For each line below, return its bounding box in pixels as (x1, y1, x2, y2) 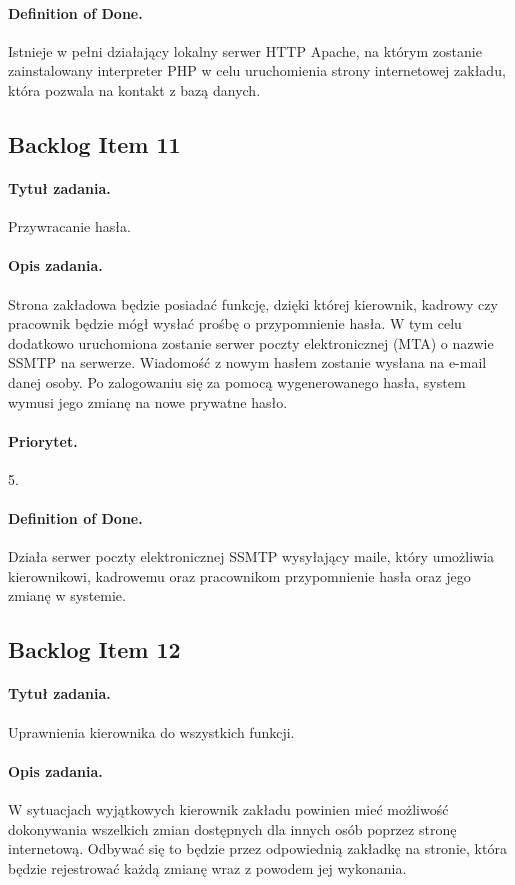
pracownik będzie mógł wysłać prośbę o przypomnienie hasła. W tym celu (8, 313, 462, 334)
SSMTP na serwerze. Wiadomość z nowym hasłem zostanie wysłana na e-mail (8, 352, 487, 373)
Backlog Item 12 (8, 634, 181, 665)
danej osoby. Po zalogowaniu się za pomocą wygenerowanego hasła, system (8, 371, 466, 392)
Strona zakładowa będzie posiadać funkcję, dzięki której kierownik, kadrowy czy (8, 293, 498, 314)
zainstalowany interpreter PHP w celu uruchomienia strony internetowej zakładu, (8, 60, 506, 81)
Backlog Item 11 (8, 128, 181, 159)
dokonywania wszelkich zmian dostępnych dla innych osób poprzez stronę (8, 818, 457, 839)
